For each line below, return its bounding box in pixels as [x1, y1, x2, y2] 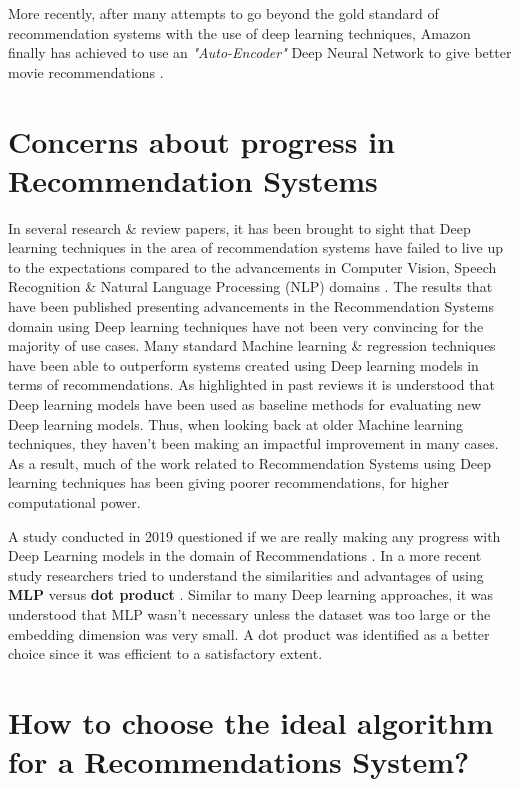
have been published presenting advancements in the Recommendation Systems [8, 296, 494, 317]
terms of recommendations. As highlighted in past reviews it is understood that [8, 374, 495, 395]
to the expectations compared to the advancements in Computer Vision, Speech [8, 256, 497, 277]
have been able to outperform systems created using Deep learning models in [8, 354, 479, 375]
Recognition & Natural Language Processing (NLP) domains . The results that [8, 276, 493, 297]
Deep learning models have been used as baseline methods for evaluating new [8, 394, 482, 415]
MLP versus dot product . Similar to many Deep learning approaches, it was [8, 584, 494, 605]
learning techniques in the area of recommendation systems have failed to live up [8, 237, 504, 258]
